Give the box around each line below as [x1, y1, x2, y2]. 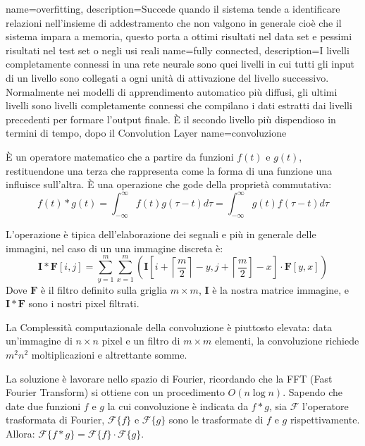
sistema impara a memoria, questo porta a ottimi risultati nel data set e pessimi [6, 29, 352, 44]
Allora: [6, 426, 35, 440]
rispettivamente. [290, 412, 360, 427]
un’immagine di [6, 333, 73, 348]
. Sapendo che [283, 385, 342, 399]
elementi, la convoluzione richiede [214, 333, 359, 348]
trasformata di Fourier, [6, 412, 105, 427]
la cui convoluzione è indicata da [107, 398, 249, 413]
